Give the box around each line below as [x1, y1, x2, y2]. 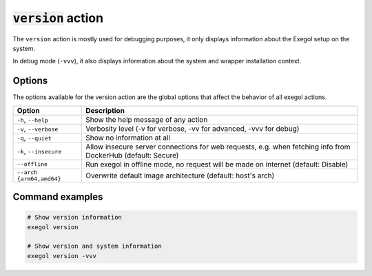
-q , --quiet [17, 133, 52, 142]
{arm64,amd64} [17, 175, 61, 182]
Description [85, 105, 125, 115]
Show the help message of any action [85, 114, 208, 124]
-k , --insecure [17, 146, 62, 156]
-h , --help [17, 114, 48, 124]
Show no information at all [85, 133, 170, 142]
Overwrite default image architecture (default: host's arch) [85, 171, 275, 180]
